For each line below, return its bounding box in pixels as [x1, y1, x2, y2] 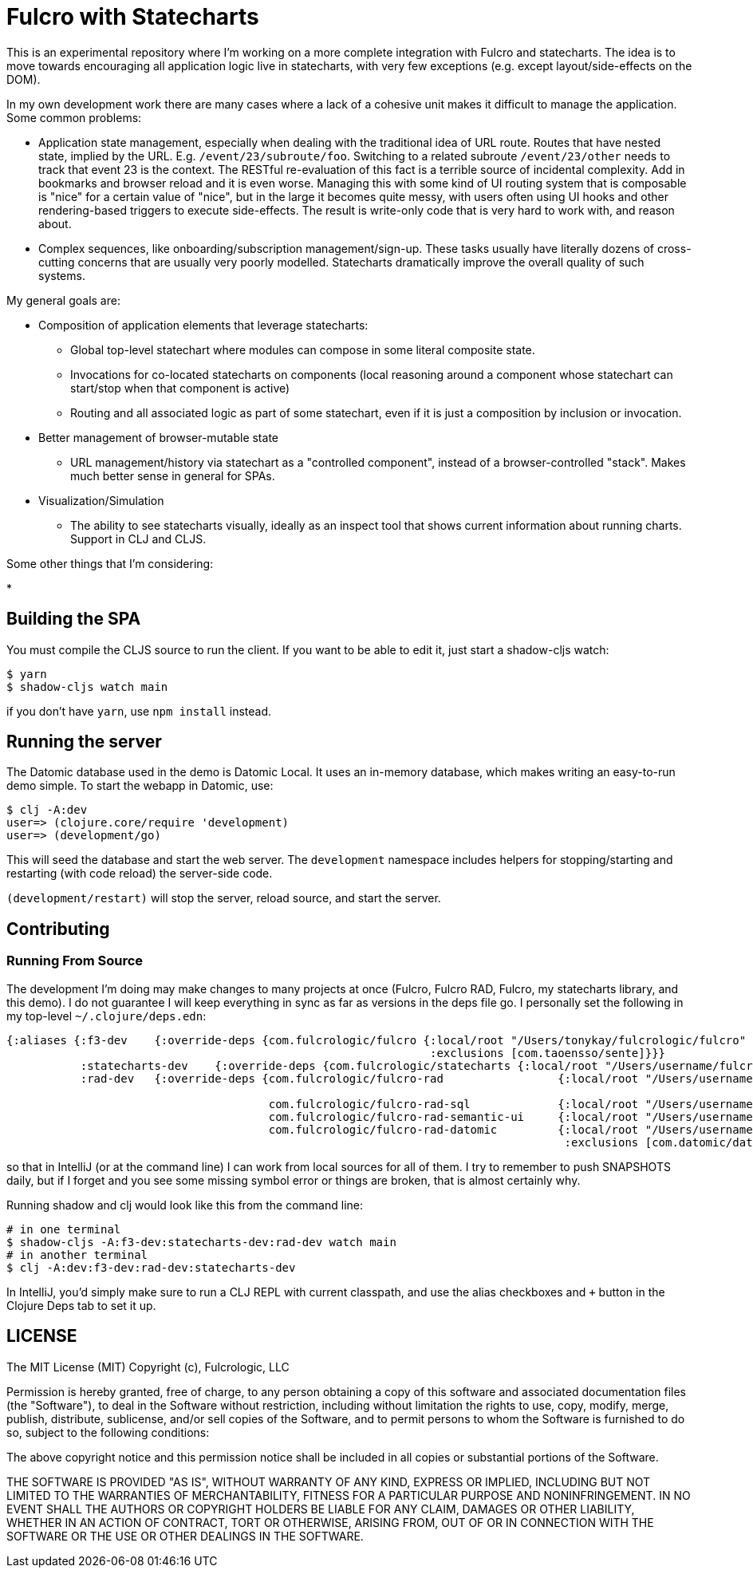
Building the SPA [6, 609, 141, 629]
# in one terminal [6, 1222, 121, 1236]
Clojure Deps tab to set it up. [6, 1298, 156, 1312]
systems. [38, 268, 85, 282]
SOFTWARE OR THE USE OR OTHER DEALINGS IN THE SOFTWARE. [6, 1529, 364, 1543]
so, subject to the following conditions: [6, 1425, 210, 1439]
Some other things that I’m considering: [6, 556, 214, 570]
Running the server [6, 732, 162, 752]
